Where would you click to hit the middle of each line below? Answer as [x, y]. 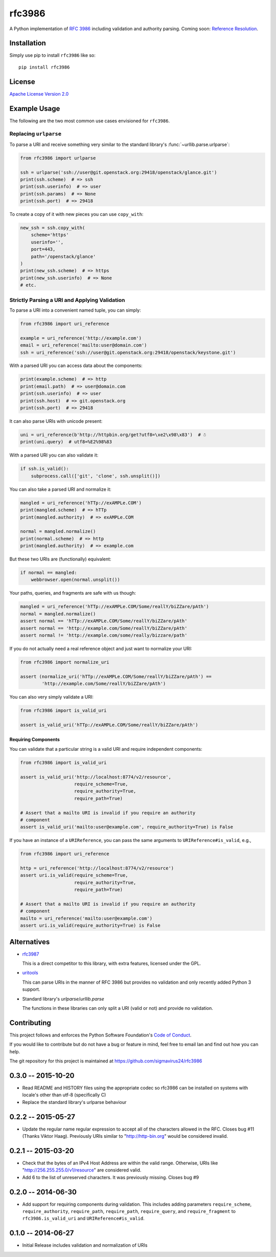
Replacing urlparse [35, 134]
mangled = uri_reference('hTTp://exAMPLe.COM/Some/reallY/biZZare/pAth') [114, 607]
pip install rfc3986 [44, 67]
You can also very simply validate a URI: [52, 697]
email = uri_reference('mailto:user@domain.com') [84, 345]
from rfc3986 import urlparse [58, 158]
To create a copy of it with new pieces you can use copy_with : [76, 214]
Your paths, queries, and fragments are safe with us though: [73, 593]
